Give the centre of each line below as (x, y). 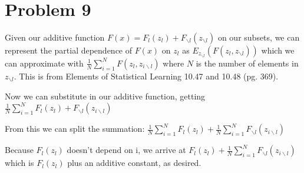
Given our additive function (55, 37)
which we (278, 50)
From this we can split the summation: (75, 129)
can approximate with (44, 63)
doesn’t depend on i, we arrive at (126, 150)
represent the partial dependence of (69, 50)
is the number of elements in (247, 63)
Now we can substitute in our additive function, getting (105, 96)
